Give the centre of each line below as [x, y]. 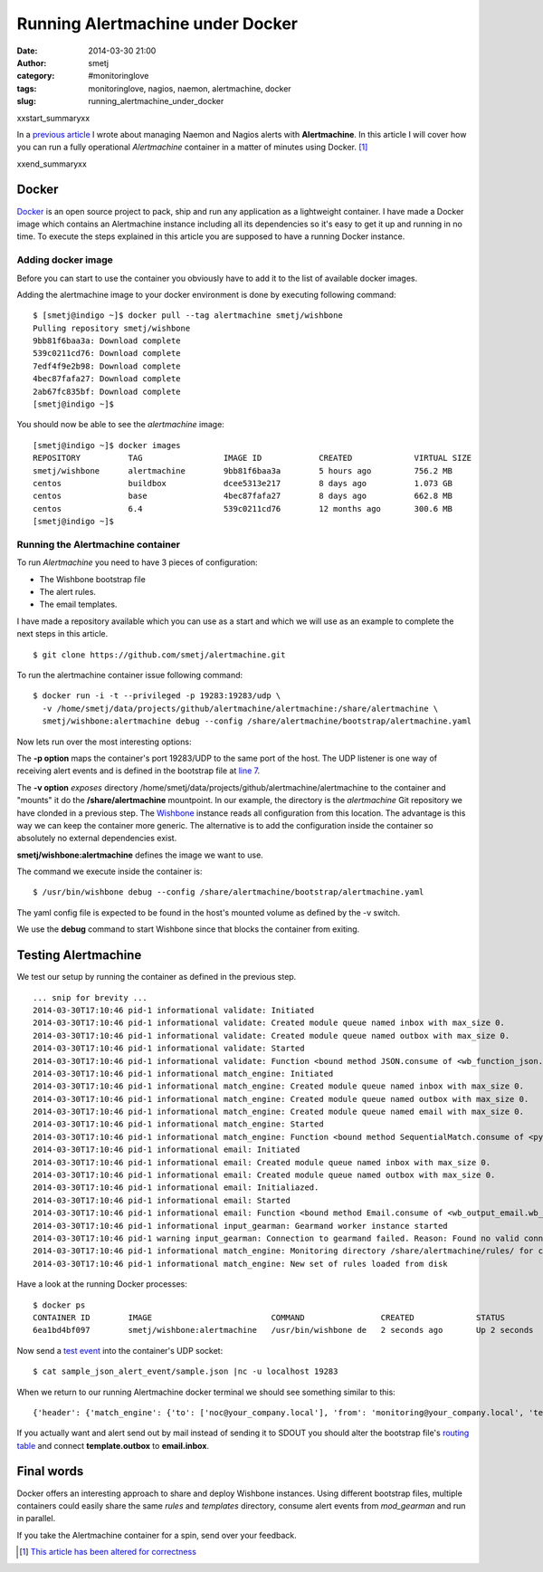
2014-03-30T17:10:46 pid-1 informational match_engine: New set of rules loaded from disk [240, 1264]
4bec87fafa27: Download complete [107, 379]
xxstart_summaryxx [53, 118]
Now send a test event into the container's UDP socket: [120, 1350]
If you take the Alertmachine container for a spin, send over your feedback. [157, 1535]
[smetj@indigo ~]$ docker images [107, 445]
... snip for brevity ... [90, 997]
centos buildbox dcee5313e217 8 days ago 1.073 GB [243, 483]
